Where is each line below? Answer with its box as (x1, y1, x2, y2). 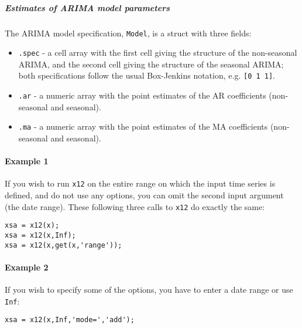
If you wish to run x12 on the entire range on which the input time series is (5, 177, 276, 190)
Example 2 (5, 261, 49, 273)
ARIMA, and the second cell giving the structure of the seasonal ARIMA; (18, 58, 284, 70)
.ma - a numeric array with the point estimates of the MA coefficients (18, 120, 268, 133)
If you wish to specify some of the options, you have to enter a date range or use (5, 283, 293, 296)
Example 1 (5, 155, 49, 167)
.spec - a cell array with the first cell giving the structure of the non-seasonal (18, 46, 297, 59)
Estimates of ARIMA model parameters (5, 1, 170, 13)
